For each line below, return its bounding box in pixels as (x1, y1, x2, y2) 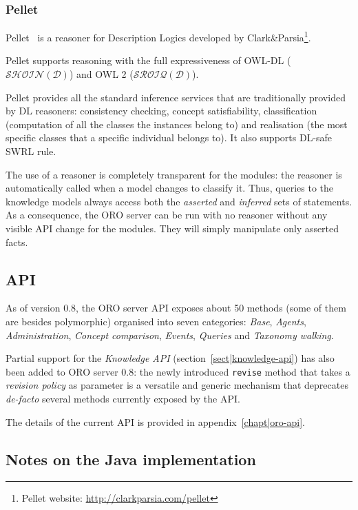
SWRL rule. (6, 144, 56, 159)
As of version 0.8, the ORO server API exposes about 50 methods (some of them (6, 300, 346, 315)
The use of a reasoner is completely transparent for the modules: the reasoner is (6, 167, 342, 181)
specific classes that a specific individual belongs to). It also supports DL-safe (6, 130, 333, 145)
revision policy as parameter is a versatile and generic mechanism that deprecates (6, 378, 348, 392)
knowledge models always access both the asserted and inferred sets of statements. (6, 194, 352, 208)
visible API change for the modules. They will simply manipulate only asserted (6, 221, 339, 235)
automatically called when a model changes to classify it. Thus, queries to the (6, 181, 333, 195)
